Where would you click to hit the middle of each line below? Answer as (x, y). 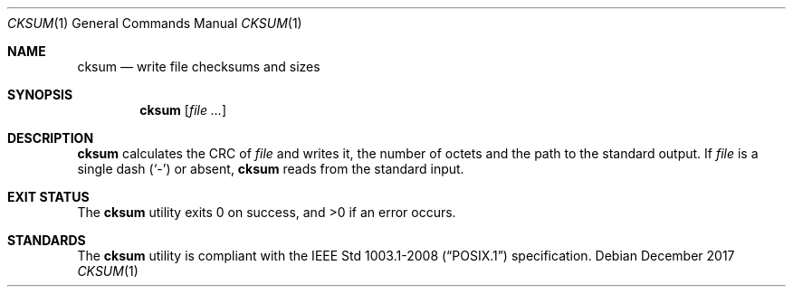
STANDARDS (47, 240)
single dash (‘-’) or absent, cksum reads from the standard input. (271, 169)
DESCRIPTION (51, 138)
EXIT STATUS (48, 197)
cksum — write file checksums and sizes (199, 66)
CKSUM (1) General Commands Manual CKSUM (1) (155, 23)
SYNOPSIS (40, 95)
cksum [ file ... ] (183, 110)
